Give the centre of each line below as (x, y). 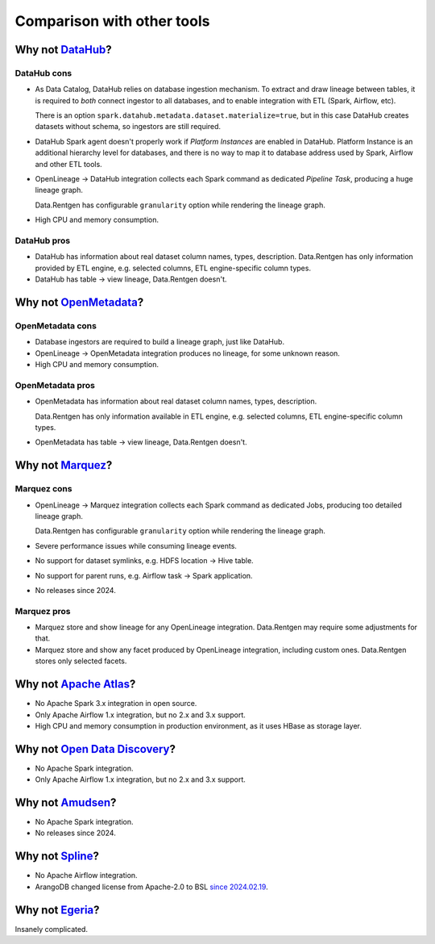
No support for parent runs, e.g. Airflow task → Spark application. (144, 575)
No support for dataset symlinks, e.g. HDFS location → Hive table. (144, 561)
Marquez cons (43, 489)
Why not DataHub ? (63, 50)
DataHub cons (43, 73)
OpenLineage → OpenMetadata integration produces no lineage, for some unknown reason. (187, 353)
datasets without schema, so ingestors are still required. (128, 127)
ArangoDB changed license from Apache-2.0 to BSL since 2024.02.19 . (152, 887)
